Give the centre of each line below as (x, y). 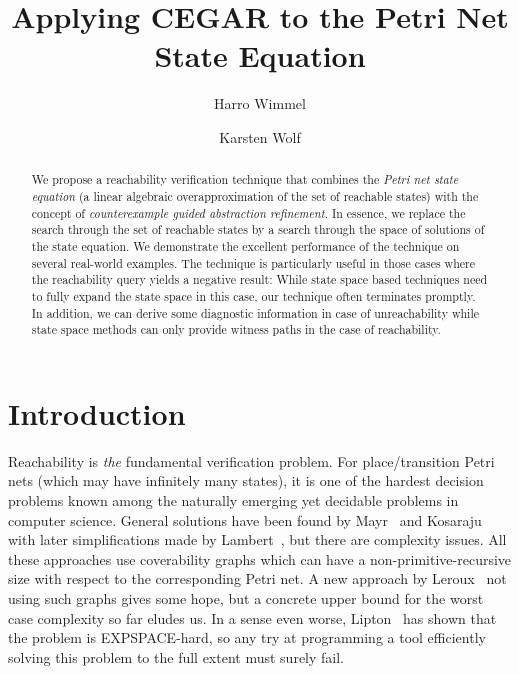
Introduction (97, 412)
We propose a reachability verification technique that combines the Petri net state (245, 179)
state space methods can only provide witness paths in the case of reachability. (236, 329)
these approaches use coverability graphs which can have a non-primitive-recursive (260, 558)
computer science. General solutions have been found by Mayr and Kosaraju (245, 519)
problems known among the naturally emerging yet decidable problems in (233, 499)
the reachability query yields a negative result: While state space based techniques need (259, 279)
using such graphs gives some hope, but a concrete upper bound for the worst (246, 597)
